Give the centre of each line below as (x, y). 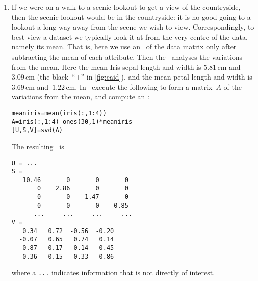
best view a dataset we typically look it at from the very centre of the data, (130, 36)
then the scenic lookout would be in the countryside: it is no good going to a (131, 17)
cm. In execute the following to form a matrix (139, 86)
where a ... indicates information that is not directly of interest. (113, 273)
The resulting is (38, 146)
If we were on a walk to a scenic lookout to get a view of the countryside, (126, 7)
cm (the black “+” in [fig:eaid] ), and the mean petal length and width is (139, 77)
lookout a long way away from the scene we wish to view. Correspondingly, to (133, 27)
